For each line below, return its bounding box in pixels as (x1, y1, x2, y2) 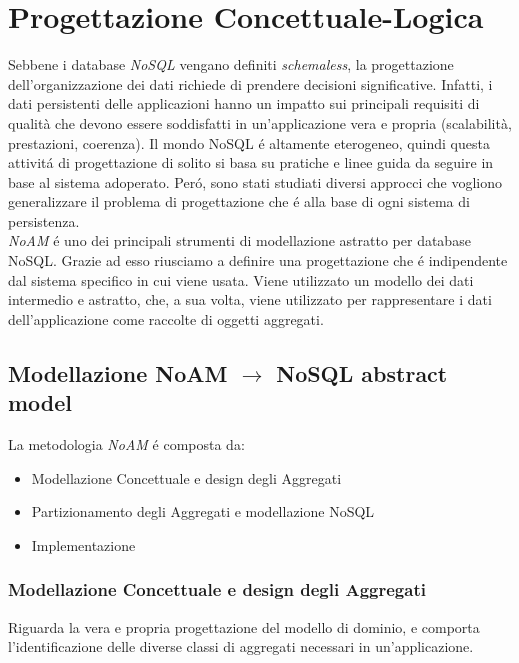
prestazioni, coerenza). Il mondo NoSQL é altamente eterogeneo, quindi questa (8, 132, 490, 153)
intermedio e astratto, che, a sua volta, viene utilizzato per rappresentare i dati (8, 289, 492, 310)
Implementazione (31, 534, 136, 555)
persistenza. (8, 210, 80, 231)
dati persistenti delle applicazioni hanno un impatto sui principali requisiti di (8, 93, 480, 114)
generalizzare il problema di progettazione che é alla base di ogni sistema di (8, 191, 470, 212)
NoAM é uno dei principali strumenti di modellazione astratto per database (8, 230, 471, 251)
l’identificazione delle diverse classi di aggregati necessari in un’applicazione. (8, 636, 474, 657)
